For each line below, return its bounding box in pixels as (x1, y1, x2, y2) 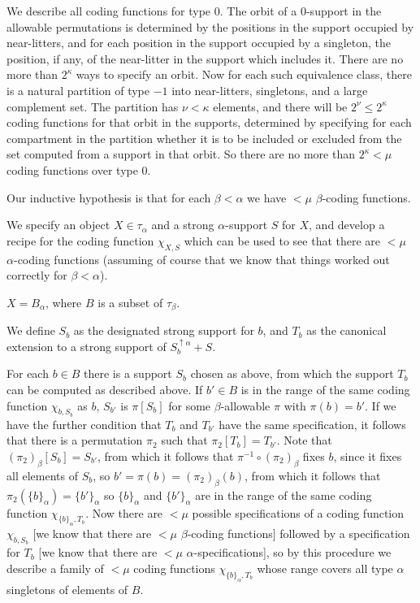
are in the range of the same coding (195, 486, 372, 503)
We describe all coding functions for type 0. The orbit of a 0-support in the (6, 2, 382, 19)
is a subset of (97, 293, 163, 310)
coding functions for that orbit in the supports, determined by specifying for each (6, 114, 412, 131)
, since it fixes (333, 447, 402, 464)
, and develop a (309, 216, 385, 233)
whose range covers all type (257, 560, 393, 577)
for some (168, 397, 211, 414)
